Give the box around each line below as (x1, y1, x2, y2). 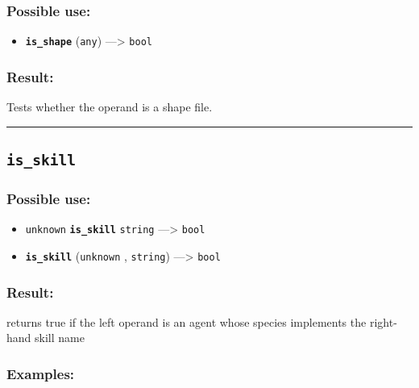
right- (369, 313, 397, 330)
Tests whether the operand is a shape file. (6, 98, 213, 115)
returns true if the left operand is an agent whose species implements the (6, 313, 367, 330)
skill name (35, 329, 85, 346)
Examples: (6, 363, 75, 383)
